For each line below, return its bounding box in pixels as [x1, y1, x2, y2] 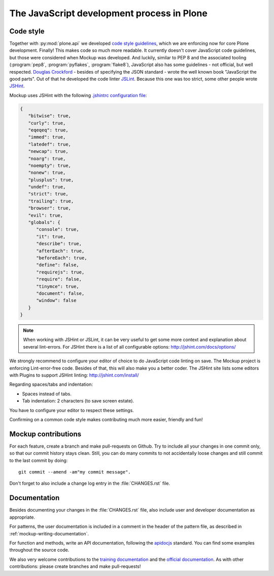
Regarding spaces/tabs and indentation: [9, 381, 93, 388]
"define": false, [36, 262, 80, 268]
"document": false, [36, 290, 85, 296]
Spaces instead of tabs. [22, 391, 72, 397]
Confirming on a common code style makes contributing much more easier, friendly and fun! [9, 417, 203, 422]
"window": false [36, 297, 77, 303]
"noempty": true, [28, 162, 71, 168]
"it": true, [36, 233, 66, 240]
